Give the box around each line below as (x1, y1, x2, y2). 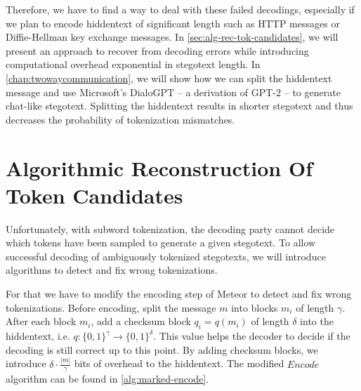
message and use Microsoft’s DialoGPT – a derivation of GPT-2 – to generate (6, 84, 341, 99)
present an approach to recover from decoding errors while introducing (6, 43, 309, 58)
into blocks (231, 300, 278, 314)
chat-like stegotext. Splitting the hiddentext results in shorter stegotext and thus (6, 98, 353, 113)
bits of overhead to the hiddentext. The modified (74, 356, 284, 371)
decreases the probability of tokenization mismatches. (6, 112, 235, 126)
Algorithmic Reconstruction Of (6, 153, 313, 182)
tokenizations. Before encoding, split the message (6, 300, 216, 314)
